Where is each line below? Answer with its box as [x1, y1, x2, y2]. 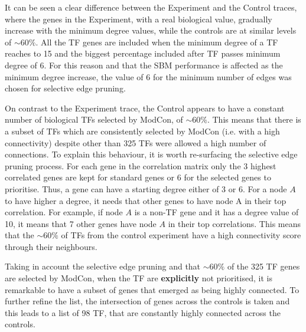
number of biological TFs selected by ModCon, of [5, 113, 183, 126]
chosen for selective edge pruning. [5, 82, 126, 94]
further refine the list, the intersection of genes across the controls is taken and [5, 295, 290, 307]
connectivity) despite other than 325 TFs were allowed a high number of [5, 136, 266, 149]
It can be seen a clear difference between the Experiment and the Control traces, [5, 1, 297, 13]
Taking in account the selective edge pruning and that [5, 260, 201, 272]
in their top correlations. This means [168, 217, 301, 229]
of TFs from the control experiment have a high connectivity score [61, 229, 301, 241]
